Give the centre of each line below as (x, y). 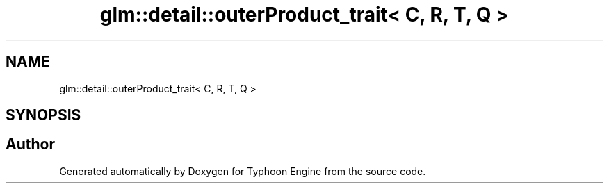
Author (30, 145)
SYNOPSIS (43, 115)
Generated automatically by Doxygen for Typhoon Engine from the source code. (243, 171)
